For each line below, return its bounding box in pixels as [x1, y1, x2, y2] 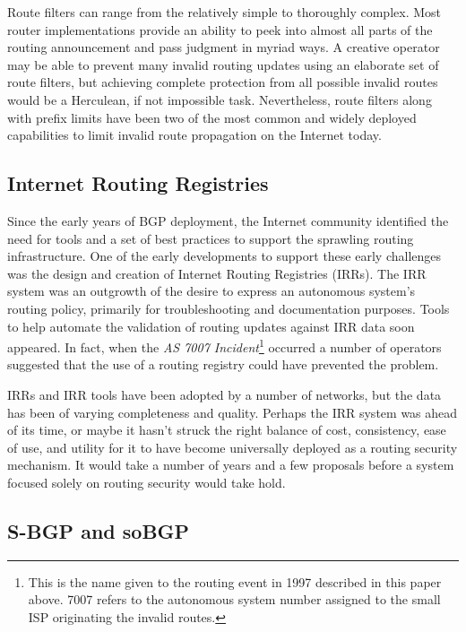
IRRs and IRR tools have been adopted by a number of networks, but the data [7, 385, 442, 403]
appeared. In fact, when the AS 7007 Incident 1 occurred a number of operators [7, 335, 442, 356]
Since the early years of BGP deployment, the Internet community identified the [7, 211, 449, 229]
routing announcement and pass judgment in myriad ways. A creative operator [7, 38, 440, 56]
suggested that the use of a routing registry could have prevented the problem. [7, 355, 439, 374]
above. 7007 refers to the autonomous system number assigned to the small [28, 590, 441, 609]
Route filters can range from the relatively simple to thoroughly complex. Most [7, 3, 442, 21]
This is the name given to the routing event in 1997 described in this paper [28, 572, 442, 591]
